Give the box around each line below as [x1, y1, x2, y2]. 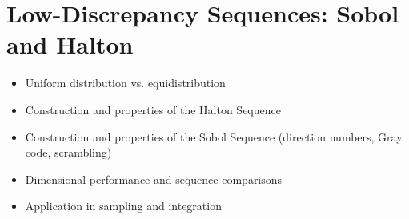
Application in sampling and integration [25, 197, 222, 214]
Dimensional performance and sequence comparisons [25, 170, 283, 187]
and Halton [6, 28, 134, 61]
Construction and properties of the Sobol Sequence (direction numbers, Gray [25, 128, 403, 145]
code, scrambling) [25, 144, 112, 161]
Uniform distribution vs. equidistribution [25, 74, 226, 91]
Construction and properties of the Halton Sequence [25, 101, 281, 117]
